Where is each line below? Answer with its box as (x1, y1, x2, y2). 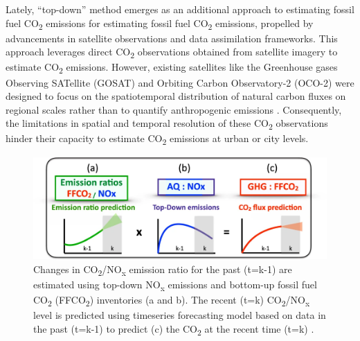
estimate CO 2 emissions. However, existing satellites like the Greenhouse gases (6, 60, 338, 76)
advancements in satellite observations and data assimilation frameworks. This (6, 30, 338, 45)
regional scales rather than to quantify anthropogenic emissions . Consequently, (6, 102, 342, 116)
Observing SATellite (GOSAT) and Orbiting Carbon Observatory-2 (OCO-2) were (6, 75, 354, 89)
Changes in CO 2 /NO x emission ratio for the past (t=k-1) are (33, 261, 292, 278)
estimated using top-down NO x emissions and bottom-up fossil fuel (33, 277, 317, 293)
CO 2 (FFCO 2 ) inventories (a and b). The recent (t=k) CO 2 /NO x (33, 292, 310, 308)
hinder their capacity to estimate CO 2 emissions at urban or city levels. (6, 131, 309, 148)
